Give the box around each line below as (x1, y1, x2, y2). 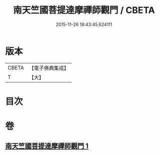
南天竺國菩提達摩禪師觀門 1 (5, 142, 89, 150)
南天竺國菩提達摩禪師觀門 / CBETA (13, 4, 155, 16)
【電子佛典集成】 (28, 64, 69, 71)
